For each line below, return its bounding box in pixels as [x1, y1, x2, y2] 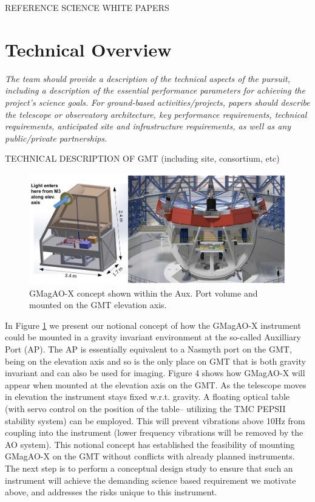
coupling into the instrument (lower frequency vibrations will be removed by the [5, 426, 303, 439]
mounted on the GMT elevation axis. [29, 298, 167, 311]
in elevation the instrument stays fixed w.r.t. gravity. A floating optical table [5, 390, 290, 403]
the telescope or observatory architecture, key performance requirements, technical [5, 108, 307, 120]
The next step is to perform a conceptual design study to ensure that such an [5, 461, 293, 474]
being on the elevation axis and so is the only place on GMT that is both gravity [5, 354, 306, 367]
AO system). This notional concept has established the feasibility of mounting [5, 438, 295, 450]
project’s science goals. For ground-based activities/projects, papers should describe [5, 95, 310, 108]
